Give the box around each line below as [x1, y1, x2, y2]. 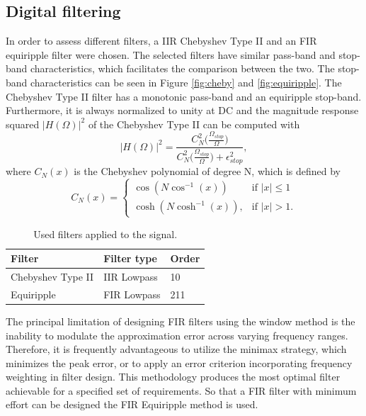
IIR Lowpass [103, 269, 158, 283]
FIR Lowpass [103, 286, 161, 301]
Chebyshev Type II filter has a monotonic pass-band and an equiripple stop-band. [6, 89, 362, 103]
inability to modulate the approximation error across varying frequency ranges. [6, 327, 348, 342]
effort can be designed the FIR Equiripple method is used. [6, 397, 258, 412]
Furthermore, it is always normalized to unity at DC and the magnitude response [6, 103, 359, 118]
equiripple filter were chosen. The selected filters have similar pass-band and [6, 47, 336, 62]
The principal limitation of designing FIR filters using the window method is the [6, 313, 355, 328]
